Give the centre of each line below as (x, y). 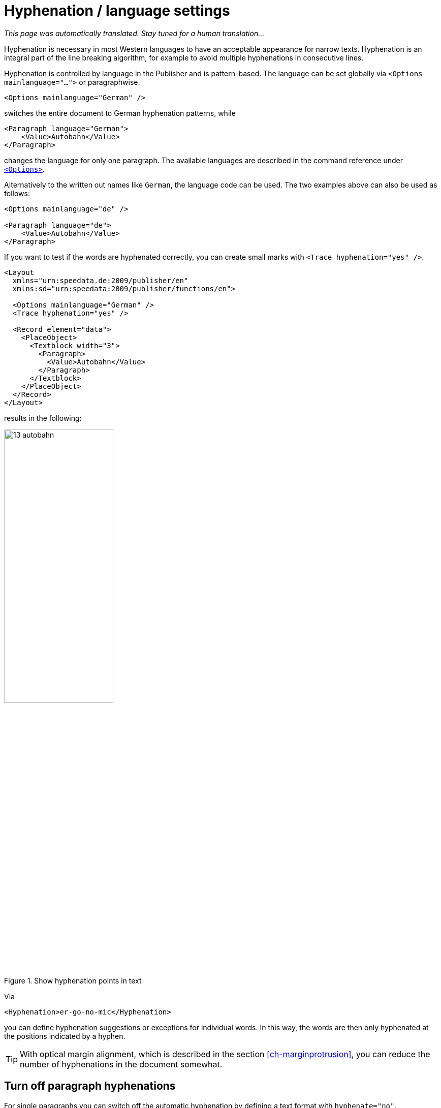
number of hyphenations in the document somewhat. (121, 1064)
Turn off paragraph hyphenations (90, 1086)
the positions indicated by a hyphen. (65, 1036)
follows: (17, 193)
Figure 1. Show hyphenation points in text (73, 980)
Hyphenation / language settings (117, 11)
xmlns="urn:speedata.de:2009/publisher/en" (100, 280)
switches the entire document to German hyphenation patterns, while (120, 113)
